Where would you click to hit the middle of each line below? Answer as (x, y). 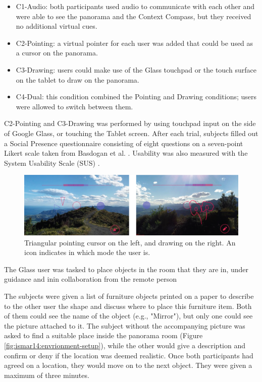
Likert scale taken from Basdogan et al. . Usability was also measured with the (126, 153)
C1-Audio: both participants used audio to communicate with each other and (135, 6)
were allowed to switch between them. (74, 106)
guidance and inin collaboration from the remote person (91, 279)
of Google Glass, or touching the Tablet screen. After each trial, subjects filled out (131, 133)
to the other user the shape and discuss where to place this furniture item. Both (128, 306)
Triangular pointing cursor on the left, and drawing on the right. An (130, 242)
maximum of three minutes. (47, 375)
